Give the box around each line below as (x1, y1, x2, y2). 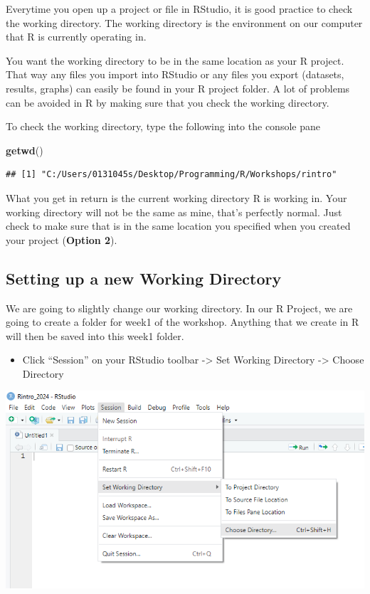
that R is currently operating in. (6, 29, 147, 44)
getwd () (6, 142, 43, 157)
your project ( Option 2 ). (6, 232, 117, 247)
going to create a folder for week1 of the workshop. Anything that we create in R (6, 314, 359, 329)
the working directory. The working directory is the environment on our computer (6, 15, 363, 30)
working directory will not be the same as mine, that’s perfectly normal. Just (6, 204, 342, 219)
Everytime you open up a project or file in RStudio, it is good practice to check (6, 1, 353, 16)
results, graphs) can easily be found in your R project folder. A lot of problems (6, 80, 350, 95)
